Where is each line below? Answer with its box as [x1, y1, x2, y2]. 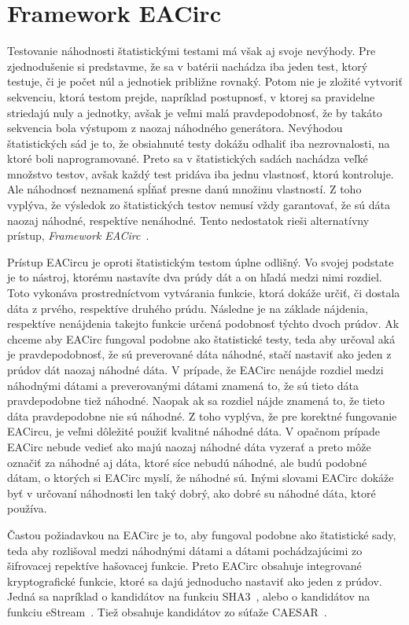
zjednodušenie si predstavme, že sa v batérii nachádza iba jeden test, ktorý [7, 57, 368, 74]
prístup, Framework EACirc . [7, 227, 149, 244]
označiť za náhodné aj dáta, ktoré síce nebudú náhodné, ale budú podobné [7, 454, 367, 470]
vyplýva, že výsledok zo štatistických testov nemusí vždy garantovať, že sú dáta [7, 197, 390, 213]
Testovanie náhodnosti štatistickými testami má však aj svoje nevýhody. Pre [7, 42, 376, 59]
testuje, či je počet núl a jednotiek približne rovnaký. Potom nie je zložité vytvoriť [7, 73, 403, 90]
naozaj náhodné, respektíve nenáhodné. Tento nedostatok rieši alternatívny [7, 211, 370, 228]
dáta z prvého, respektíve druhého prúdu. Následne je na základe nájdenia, [7, 300, 368, 316]
